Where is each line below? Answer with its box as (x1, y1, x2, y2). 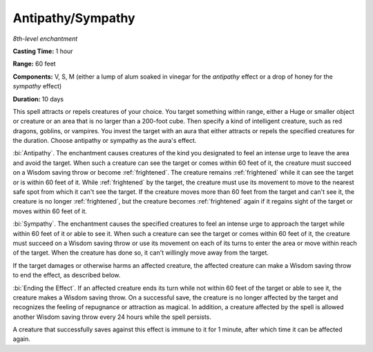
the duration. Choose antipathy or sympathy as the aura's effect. (12, 137, 197, 145)
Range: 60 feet (12, 59, 56, 68)
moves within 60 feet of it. (12, 207, 88, 215)
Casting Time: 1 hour (12, 47, 73, 55)
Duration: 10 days (12, 95, 64, 103)
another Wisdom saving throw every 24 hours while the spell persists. (12, 313, 212, 321)
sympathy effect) (12, 82, 62, 90)
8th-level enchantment (12, 35, 78, 43)
